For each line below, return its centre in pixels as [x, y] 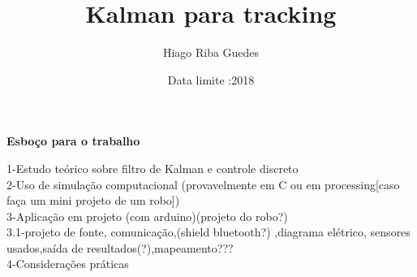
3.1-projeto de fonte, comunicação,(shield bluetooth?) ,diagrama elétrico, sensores [208, 232]
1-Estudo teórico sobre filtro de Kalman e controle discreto [153, 168]
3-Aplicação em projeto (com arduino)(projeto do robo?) [147, 216]
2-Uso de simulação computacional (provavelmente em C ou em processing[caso [203, 184]
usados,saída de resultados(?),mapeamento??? [120, 247]
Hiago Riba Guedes [211, 52]
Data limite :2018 [211, 79]
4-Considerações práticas [68, 264]
